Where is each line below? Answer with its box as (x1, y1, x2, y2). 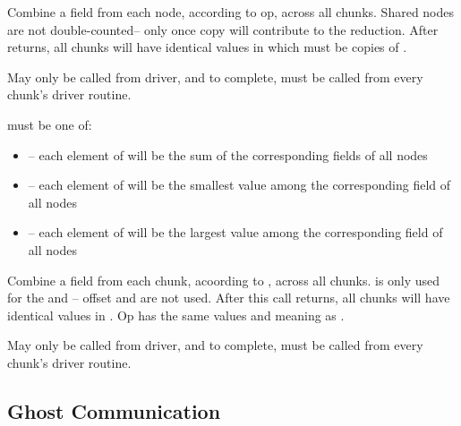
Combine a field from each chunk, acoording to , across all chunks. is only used (7, 270, 440, 289)
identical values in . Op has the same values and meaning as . (7, 305, 345, 324)
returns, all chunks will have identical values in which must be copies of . (7, 38, 407, 56)
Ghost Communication (7, 396, 221, 424)
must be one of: (7, 115, 92, 133)
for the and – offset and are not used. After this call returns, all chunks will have (7, 288, 450, 307)
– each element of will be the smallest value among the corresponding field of (28, 175, 451, 194)
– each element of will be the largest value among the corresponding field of (28, 223, 443, 242)
